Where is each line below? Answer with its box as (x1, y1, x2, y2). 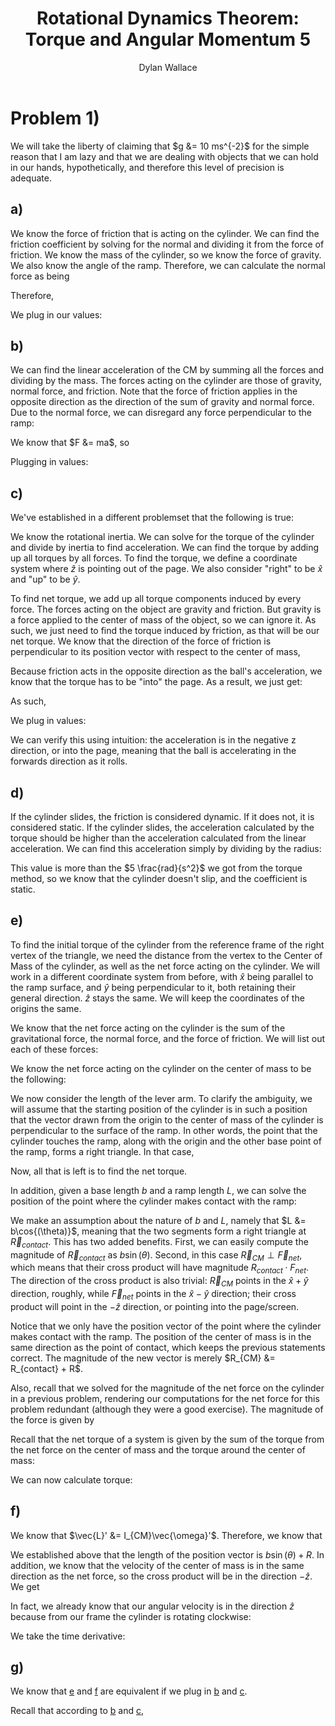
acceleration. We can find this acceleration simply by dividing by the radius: (10, 842, 322, 854)
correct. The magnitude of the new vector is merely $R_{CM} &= (10, 1352, 276, 1364)
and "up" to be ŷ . (10, 573, 81, 586)
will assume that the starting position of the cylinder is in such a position (10, 1103, 308, 1115)
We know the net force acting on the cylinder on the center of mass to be (10, 1062, 312, 1074)
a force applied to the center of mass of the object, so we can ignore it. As (10, 614, 317, 626)
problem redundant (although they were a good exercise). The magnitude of (10, 1403, 324, 1415)
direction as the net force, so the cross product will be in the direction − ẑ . (10, 1570, 313, 1582)
